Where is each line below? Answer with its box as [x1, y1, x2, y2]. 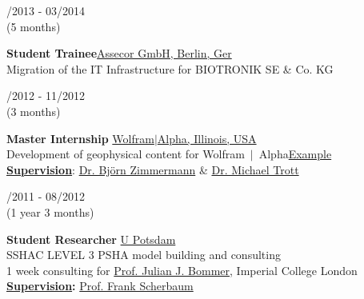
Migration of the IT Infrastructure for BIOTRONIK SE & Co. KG [6, 60, 334, 77]
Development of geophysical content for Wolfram [6, 146, 245, 162]
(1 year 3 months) [6, 203, 94, 220]
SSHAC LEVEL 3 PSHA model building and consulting [6, 246, 281, 263]
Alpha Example [258, 146, 332, 162]
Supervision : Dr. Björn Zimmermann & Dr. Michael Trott [6, 161, 299, 177]
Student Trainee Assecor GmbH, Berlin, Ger [6, 45, 232, 62]
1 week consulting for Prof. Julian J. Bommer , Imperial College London [6, 261, 358, 278]
